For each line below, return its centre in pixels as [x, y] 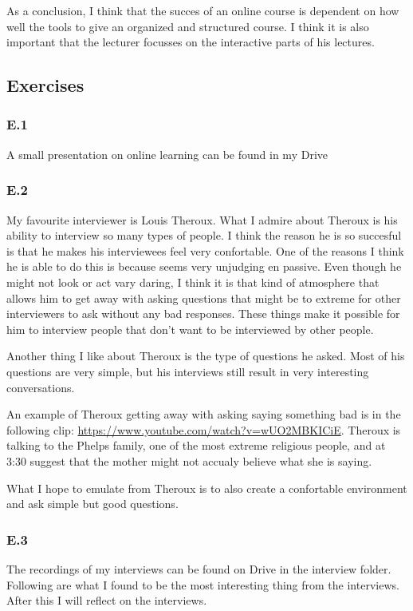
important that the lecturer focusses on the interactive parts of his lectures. [191, 42]
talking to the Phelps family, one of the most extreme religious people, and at [196, 445]
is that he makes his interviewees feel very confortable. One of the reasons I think [205, 250]
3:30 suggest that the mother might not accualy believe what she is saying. [189, 460]
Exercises [45, 85]
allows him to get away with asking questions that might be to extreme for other [204, 298]
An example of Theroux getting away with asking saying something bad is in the [204, 414]
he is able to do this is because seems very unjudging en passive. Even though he [204, 266]
